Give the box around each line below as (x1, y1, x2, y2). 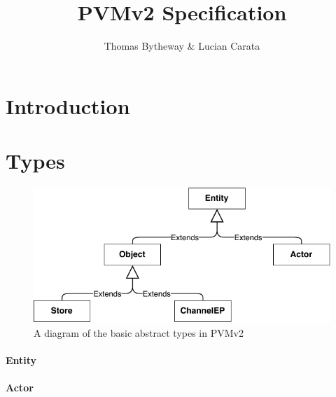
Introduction (6, 91, 130, 120)
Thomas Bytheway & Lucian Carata (104, 39, 260, 53)
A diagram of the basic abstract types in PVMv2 (34, 325, 244, 340)
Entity (6, 353, 37, 368)
